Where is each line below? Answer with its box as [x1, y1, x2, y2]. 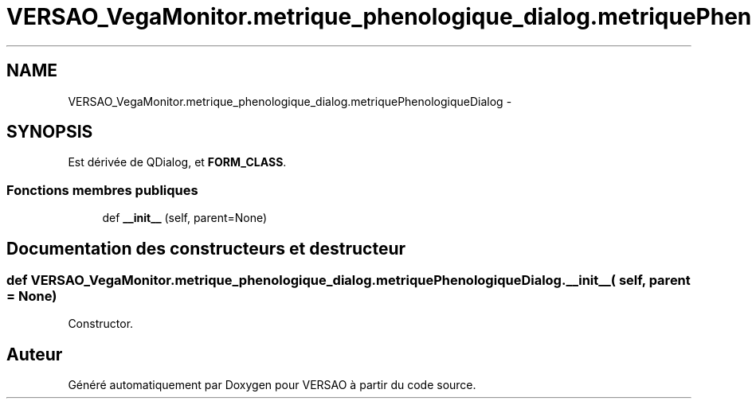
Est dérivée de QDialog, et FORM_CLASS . [68, 155, 287, 169]
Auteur [6, 344, 63, 364]
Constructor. [68, 317, 134, 331]
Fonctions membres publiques [6, 181, 198, 198]
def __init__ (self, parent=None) [102, 211, 268, 225]
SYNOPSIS [6, 122, 93, 142]
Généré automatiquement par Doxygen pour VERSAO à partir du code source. [68, 378, 476, 392]
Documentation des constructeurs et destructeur [6, 238, 406, 259]
